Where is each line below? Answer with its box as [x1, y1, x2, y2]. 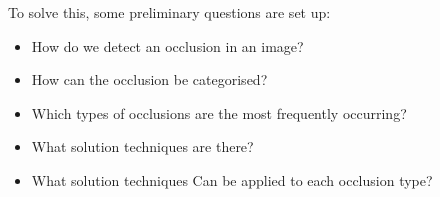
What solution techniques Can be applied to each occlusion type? [31, 169, 433, 190]
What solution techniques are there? [31, 136, 254, 157]
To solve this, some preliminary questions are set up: [8, 2, 331, 22]
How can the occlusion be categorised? [31, 69, 268, 90]
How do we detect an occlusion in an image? [31, 35, 304, 56]
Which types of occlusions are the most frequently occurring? [31, 102, 407, 123]
